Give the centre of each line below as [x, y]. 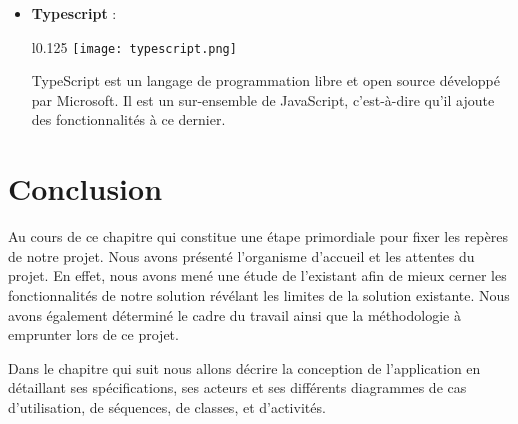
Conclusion [85, 188]
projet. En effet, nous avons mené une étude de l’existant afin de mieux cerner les [257, 275]
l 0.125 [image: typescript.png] [134, 46]
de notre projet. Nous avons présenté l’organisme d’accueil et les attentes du [241, 255]
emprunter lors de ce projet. [93, 334]
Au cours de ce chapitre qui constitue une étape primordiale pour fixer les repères [258, 236]
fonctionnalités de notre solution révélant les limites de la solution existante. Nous [259, 294]
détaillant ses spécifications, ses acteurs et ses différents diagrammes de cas [237, 387]
